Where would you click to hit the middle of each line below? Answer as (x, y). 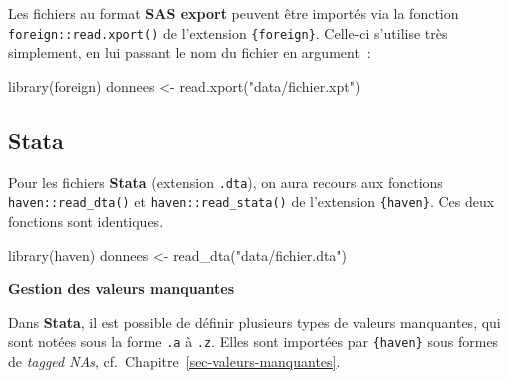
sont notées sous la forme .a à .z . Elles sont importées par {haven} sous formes (253, 341)
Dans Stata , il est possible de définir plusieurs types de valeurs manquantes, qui (254, 321)
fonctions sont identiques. (86, 220)
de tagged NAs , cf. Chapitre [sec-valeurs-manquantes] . (174, 360)
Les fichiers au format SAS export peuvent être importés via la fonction (233, 13)
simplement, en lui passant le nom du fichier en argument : (189, 52)
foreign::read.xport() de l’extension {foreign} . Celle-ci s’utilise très (228, 32)
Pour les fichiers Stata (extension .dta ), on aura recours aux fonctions (225, 181)
